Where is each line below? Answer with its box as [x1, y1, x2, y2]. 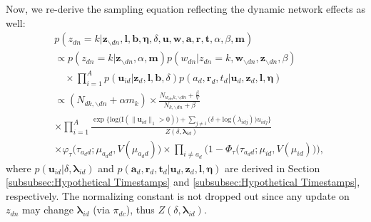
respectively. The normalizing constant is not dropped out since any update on [6, 188, 350, 203]
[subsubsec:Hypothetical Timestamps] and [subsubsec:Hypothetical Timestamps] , [6, 174, 360, 189]
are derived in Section [225, 160, 320, 175]
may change [21, 202, 73, 217]
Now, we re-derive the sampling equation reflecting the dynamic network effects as [6, 1, 365, 16]
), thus [126, 202, 155, 217]
